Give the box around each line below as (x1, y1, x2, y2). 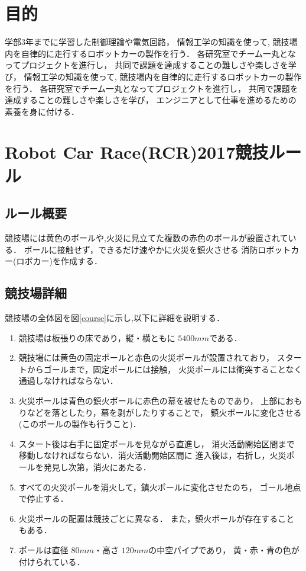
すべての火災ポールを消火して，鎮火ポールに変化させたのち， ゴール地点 (18, 480, 301, 493)
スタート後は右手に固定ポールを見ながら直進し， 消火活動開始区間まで (18, 437, 295, 450)
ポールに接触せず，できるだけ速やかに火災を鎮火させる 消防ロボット (24, 243, 291, 255)
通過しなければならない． (18, 374, 118, 387)
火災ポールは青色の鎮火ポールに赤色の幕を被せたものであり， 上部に (18, 394, 286, 406)
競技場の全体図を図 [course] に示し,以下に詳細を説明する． (5, 312, 224, 324)
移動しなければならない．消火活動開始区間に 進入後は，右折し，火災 (18, 449, 287, 461)
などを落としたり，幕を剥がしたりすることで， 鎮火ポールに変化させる (27, 406, 302, 418)
